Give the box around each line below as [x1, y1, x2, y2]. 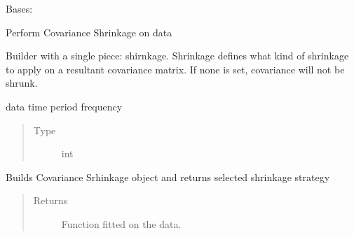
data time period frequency [6, 99, 123, 113]
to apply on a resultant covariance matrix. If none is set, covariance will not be [6, 62, 345, 76]
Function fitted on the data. [61, 216, 182, 231]
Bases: [6, 1, 33, 15]
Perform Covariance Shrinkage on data [6, 24, 172, 39]
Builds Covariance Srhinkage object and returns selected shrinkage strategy [6, 169, 330, 184]
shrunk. [6, 76, 38, 90]
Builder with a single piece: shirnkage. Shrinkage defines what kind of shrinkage [6, 48, 349, 63]
